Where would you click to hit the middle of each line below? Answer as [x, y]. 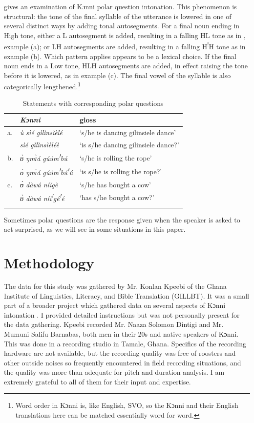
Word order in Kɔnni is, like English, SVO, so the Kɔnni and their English [127, 405]
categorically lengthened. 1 [42, 86]
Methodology [49, 262]
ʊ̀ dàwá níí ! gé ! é [42, 198]
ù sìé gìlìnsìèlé [41, 132]
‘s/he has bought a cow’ [115, 184]
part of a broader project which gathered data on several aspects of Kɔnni [115, 305]
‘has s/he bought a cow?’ [117, 197]
